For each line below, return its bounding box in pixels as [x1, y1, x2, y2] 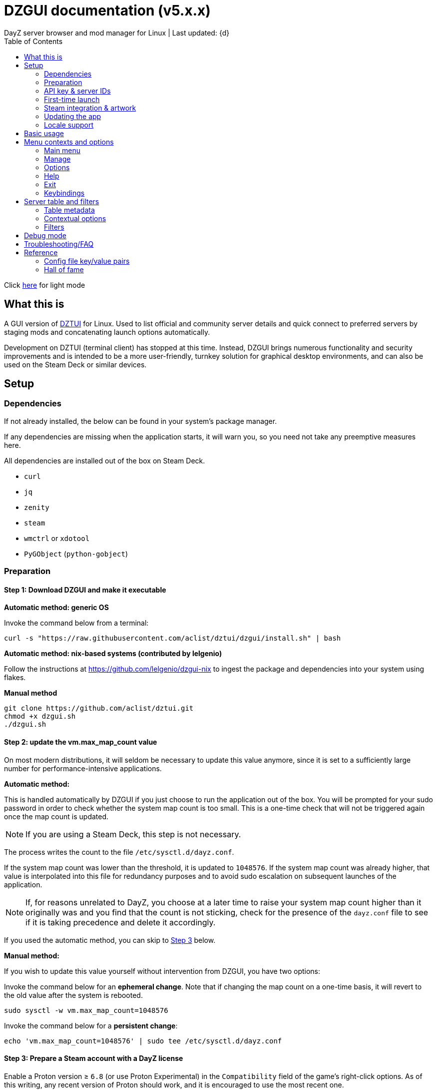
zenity [24, 503, 49, 511]
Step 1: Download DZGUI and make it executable [4, 585, 166, 594]
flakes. [4, 673, 26, 682]
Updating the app [44, 112, 101, 121]
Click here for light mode [4, 280, 85, 289]
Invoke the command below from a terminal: [4, 619, 149, 628]
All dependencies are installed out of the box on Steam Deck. [4, 456, 205, 465]
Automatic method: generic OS [4, 603, 109, 612]
